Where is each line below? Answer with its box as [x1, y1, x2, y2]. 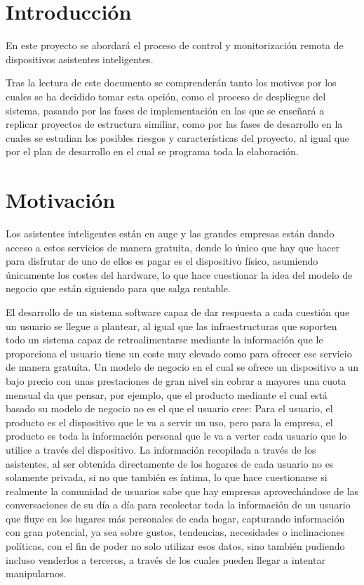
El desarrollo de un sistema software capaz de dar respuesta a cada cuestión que [6, 304, 350, 319]
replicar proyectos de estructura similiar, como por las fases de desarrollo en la [6, 117, 343, 131]
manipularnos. [6, 566, 67, 581]
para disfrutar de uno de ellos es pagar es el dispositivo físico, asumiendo [6, 254, 318, 268]
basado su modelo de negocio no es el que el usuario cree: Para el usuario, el [6, 401, 333, 416]
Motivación [6, 185, 116, 214]
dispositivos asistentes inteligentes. [6, 51, 154, 66]
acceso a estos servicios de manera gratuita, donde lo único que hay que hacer [6, 239, 340, 254]
